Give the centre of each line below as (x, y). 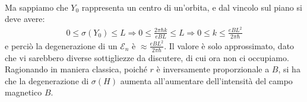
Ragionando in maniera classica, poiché (76, 69)
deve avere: (25, 19)
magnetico (23, 92)
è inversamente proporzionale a (213, 69)
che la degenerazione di (47, 80)
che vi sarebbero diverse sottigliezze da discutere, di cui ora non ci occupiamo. (147, 57)
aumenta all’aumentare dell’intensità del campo (206, 80)
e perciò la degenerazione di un (61, 45)
